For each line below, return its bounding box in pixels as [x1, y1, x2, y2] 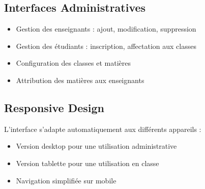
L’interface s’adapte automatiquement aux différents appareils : [4, 123, 201, 134]
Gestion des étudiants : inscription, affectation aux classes [16, 40, 196, 51]
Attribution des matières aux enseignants [16, 74, 144, 85]
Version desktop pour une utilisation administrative [16, 141, 177, 151]
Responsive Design [4, 99, 105, 115]
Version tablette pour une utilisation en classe [16, 157, 159, 168]
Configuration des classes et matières [16, 58, 131, 68]
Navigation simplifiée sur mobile [16, 175, 116, 185]
